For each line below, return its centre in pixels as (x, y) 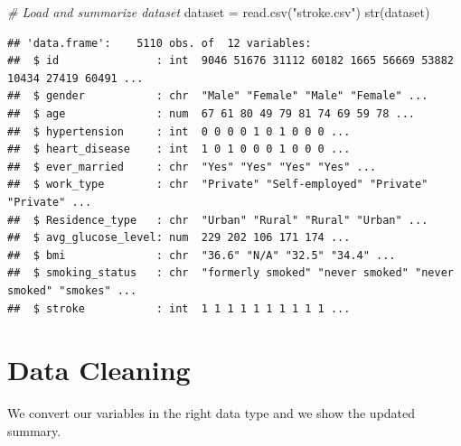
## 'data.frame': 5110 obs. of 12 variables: (160, 43)
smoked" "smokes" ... (72, 290)
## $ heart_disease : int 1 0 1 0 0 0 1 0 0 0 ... (179, 149)
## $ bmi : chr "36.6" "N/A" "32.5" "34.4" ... (202, 255)
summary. (34, 430)
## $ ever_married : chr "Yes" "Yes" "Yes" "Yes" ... (192, 167)
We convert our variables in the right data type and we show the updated (212, 413)
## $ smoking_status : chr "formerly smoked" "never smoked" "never (230, 273)
